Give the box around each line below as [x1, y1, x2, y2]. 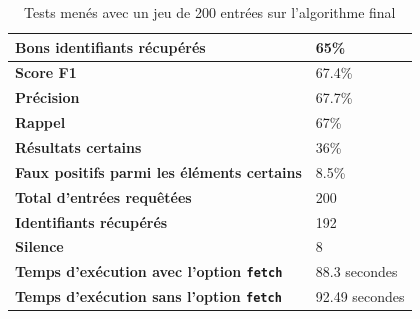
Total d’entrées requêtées [15, 186, 192, 207]
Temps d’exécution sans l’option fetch [15, 286, 282, 307]
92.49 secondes [315, 286, 405, 307]
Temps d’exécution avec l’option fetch [15, 261, 283, 282]
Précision [15, 87, 80, 108]
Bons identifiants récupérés [15, 36, 206, 57]
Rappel [15, 112, 66, 133]
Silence [15, 236, 64, 257]
